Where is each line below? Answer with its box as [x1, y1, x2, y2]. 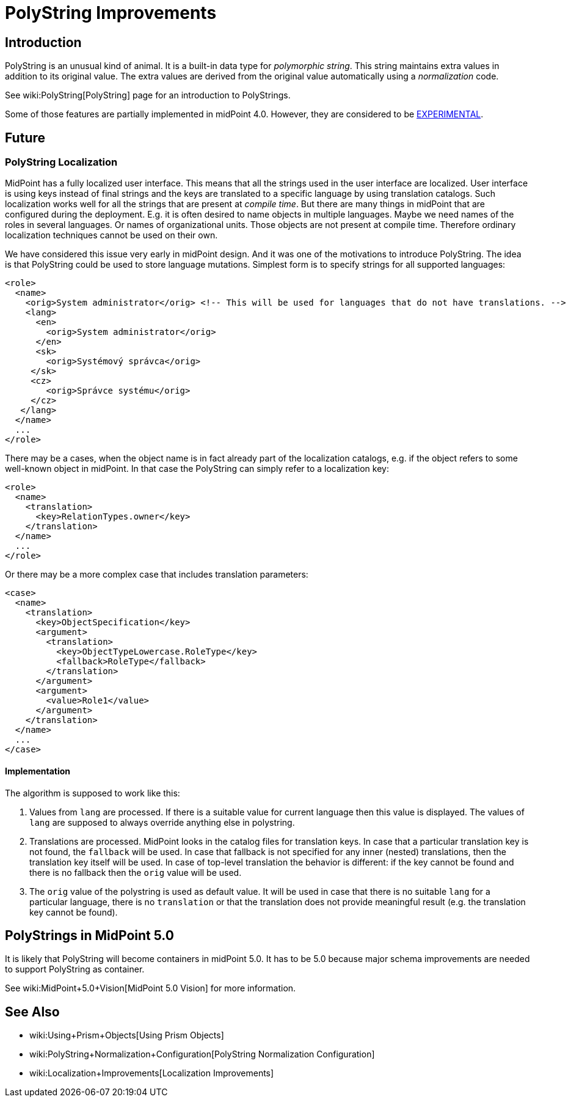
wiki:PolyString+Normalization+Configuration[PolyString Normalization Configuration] [29, 1049, 375, 1060]
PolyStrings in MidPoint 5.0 [5, 928, 174, 944]
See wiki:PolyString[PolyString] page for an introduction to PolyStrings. [5, 90, 291, 101]
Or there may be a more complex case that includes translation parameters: [5, 569, 308, 580]
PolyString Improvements [5, 2, 217, 23]
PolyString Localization [5, 156, 118, 169]
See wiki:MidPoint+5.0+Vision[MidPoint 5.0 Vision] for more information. [5, 983, 296, 994]
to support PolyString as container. [5, 964, 145, 975]
